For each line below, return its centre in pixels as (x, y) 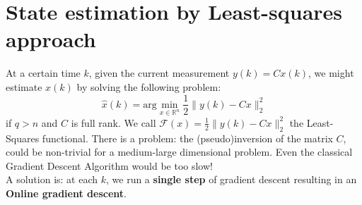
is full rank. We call (113, 122)
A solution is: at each (52, 179)
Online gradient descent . (66, 193)
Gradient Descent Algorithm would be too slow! (109, 165)
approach (51, 39)
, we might (331, 73)
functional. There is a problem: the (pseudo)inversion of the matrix (187, 138)
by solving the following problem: (149, 86)
